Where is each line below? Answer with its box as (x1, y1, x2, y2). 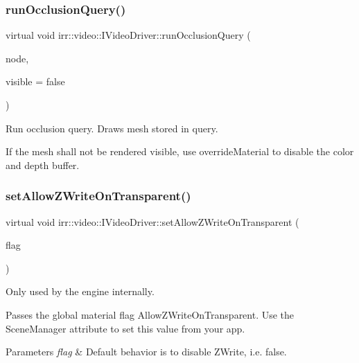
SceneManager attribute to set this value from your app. (6, 321, 245, 335)
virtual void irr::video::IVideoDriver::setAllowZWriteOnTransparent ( (6, 214, 299, 229)
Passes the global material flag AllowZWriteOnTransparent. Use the (6, 307, 295, 321)
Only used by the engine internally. (6, 284, 155, 299)
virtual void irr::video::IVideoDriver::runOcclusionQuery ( (6, 28, 251, 42)
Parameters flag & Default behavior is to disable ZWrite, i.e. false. (6, 344, 287, 359)
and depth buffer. (6, 157, 80, 172)
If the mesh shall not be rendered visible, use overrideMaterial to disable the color (6, 144, 354, 159)
